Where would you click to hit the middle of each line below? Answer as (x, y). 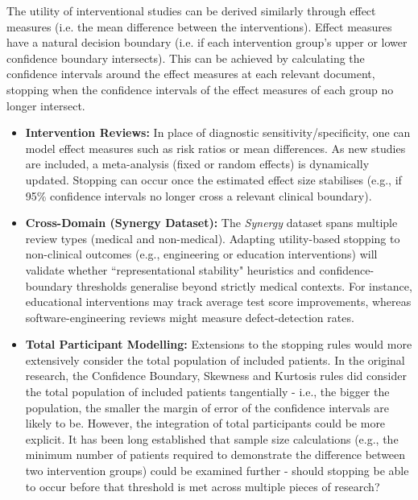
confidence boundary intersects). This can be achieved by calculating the (186, 58)
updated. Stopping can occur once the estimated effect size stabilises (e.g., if (213, 179)
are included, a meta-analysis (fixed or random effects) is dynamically (197, 164)
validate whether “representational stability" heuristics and (170, 269)
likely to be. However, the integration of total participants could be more (205, 423)
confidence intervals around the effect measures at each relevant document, (191, 74)
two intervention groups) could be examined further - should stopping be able (217, 471)
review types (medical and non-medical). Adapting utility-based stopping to (213, 238)
